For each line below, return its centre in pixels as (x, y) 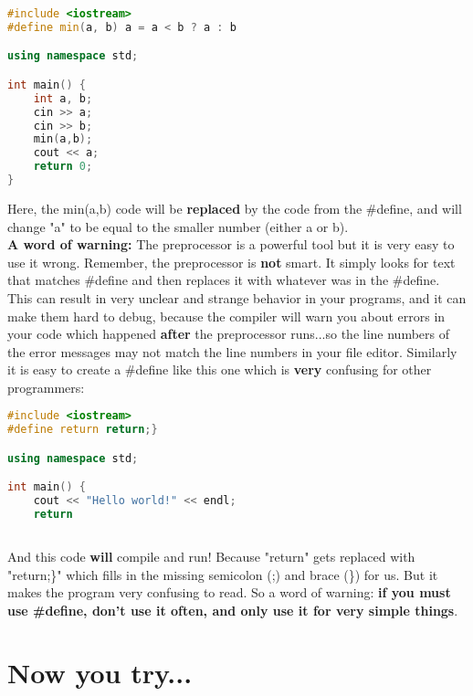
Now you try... (100, 673)
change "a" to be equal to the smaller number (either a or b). (178, 226)
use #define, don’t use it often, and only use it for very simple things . (233, 610)
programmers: (46, 387)
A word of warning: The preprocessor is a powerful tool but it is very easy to (231, 244)
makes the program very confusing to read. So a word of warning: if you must (229, 592)
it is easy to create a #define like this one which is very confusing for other (220, 369)
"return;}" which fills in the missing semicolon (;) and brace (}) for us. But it (223, 574)
